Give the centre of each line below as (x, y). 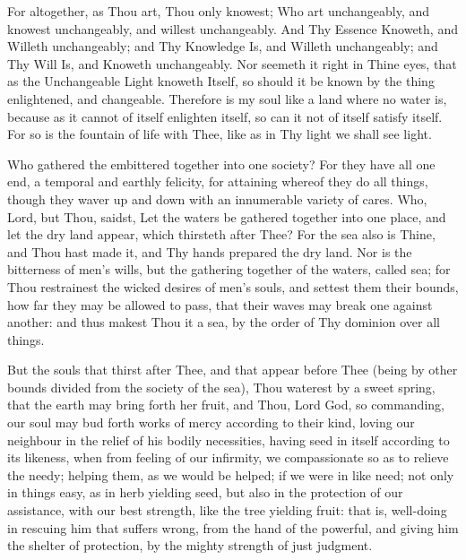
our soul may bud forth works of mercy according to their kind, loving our (211, 422)
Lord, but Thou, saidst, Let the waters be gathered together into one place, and (227, 216)
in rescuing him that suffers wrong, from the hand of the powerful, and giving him (233, 527)
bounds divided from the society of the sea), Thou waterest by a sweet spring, (221, 387)
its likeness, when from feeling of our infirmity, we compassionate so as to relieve (228, 457)
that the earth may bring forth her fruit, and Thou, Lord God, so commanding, (226, 405)
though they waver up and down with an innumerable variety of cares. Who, (217, 198)
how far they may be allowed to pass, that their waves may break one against (220, 304)
